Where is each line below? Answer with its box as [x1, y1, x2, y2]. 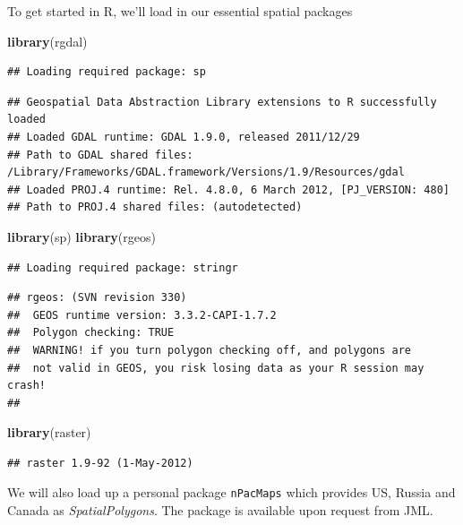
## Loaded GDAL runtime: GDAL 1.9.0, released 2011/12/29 [7, 130, 360, 143]
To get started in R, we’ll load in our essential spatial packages [7, 2, 353, 20]
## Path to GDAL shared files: [7, 148, 193, 161]
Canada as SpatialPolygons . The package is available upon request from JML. [7, 501, 433, 520]
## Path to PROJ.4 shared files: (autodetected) [7, 201, 303, 214]
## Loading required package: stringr [7, 261, 238, 274]
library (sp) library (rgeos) [7, 227, 156, 245]
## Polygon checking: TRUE [7, 326, 175, 340]
